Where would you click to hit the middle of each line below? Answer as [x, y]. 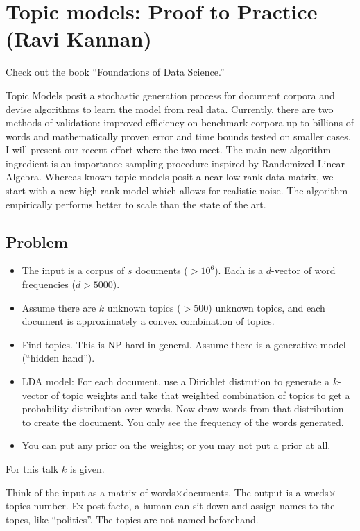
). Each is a [239, 270]
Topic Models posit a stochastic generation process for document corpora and [170, 95]
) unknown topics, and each [267, 307]
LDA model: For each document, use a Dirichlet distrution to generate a [176, 381]
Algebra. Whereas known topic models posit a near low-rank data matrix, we [170, 177]
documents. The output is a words [256, 492]
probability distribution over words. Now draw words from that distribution [183, 408]
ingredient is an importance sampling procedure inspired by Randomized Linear [175, 163]
